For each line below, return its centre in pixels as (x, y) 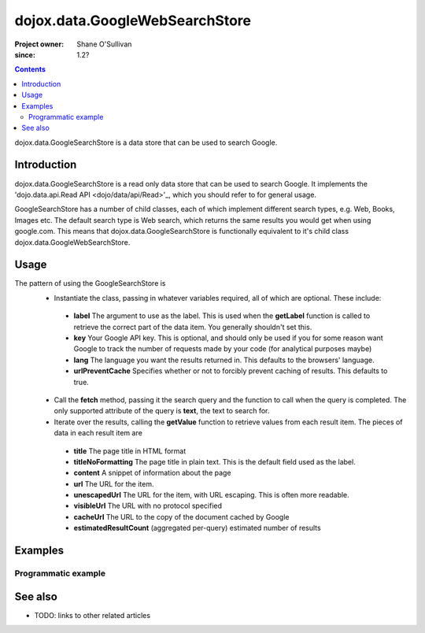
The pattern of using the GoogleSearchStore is (90, 283)
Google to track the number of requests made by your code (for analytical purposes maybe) (223, 349)
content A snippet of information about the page (152, 473)
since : (25, 54)
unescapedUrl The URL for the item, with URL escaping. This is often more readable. (211, 495)
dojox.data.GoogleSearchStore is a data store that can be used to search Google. (146, 143)
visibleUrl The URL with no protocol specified (148, 506)
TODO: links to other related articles (92, 615)
